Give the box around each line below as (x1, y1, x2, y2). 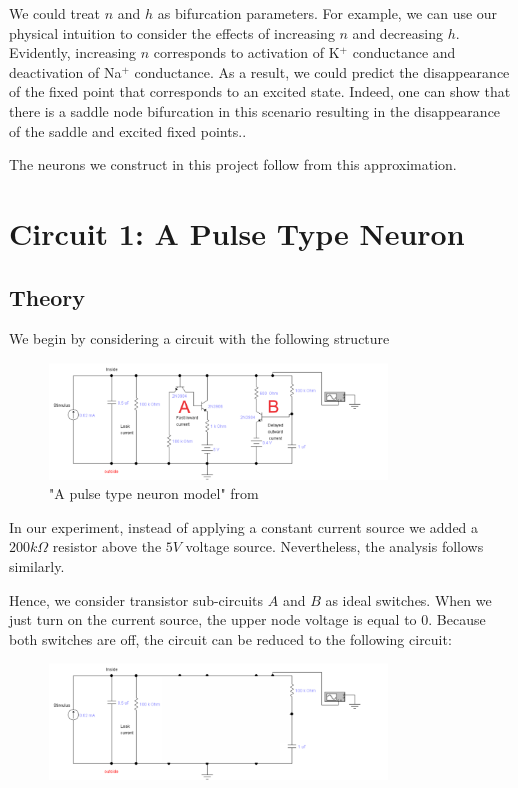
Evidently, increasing (9, 42, 137, 63)
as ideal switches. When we (325, 589, 492, 610)
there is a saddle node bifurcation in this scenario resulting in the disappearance (9, 100, 501, 121)
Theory (9, 281, 86, 312)
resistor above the (52, 536, 162, 557)
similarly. (9, 555, 65, 576)
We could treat (9, 3, 101, 23)
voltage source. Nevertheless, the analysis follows (185, 536, 484, 557)
